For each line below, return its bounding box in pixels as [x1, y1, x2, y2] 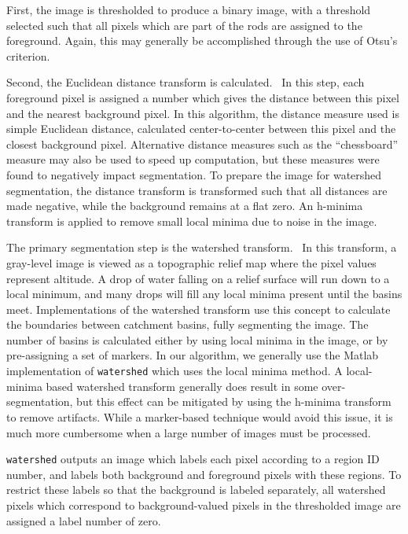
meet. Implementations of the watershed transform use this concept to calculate [6, 300, 391, 317]
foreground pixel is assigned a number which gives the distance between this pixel [6, 89, 399, 105]
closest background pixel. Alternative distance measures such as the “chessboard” [6, 135, 399, 152]
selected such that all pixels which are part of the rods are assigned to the [6, 17, 362, 33]
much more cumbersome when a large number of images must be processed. [6, 424, 371, 440]
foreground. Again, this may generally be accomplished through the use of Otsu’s [6, 32, 398, 49]
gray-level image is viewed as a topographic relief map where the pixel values [6, 254, 377, 271]
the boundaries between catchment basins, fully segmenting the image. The [6, 316, 369, 333]
